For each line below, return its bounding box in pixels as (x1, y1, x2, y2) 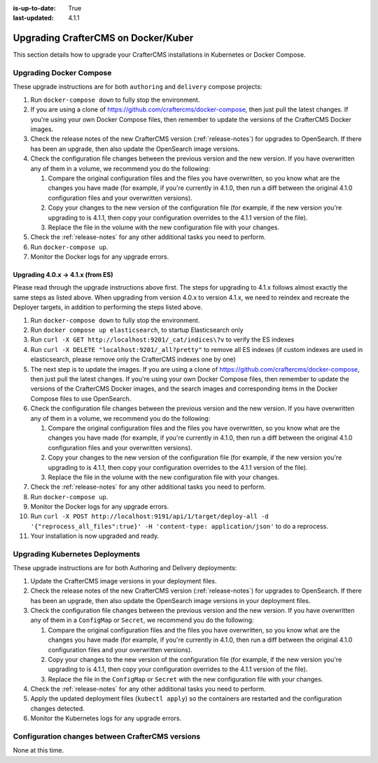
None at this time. (13, 746, 64, 755)
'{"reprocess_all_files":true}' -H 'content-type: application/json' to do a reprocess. (30, 522, 328, 530)
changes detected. (30, 704, 85, 713)
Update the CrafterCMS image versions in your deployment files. (30, 576, 217, 585)
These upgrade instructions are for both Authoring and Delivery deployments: (13, 564, 237, 572)
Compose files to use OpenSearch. (30, 394, 132, 403)
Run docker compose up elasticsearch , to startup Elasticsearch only (30, 326, 244, 335)
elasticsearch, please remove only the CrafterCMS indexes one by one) (30, 355, 236, 364)
